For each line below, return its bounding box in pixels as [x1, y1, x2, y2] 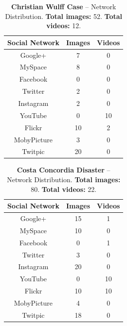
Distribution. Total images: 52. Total [5, 11, 123, 21]
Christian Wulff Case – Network [11, 1, 116, 11]
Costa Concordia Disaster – [17, 165, 110, 175]
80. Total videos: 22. [31, 184, 97, 194]
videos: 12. [46, 20, 81, 31]
